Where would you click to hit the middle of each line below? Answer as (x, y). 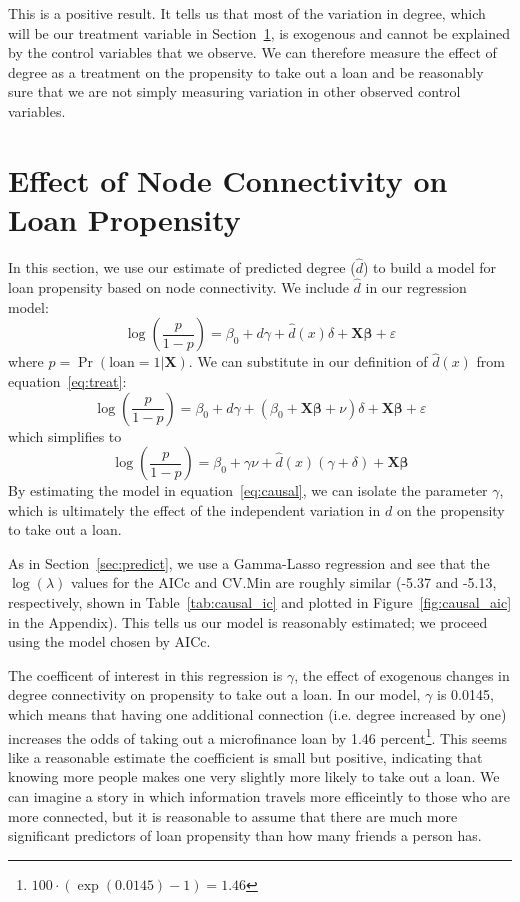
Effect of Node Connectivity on (228, 179)
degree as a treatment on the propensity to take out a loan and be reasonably (246, 71)
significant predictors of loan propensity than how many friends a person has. (245, 835)
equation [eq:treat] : (67, 380)
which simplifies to (65, 435)
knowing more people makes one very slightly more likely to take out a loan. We (254, 776)
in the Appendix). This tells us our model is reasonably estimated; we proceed (248, 621)
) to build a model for (429, 267)
